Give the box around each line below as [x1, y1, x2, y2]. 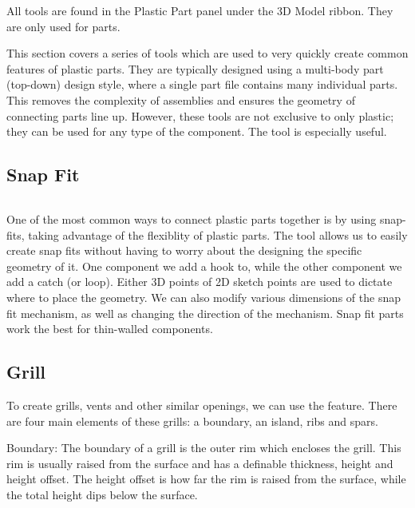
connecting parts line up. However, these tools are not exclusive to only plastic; [6, 107, 394, 124]
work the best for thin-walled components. [6, 320, 213, 337]
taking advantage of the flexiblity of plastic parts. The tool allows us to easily [28, 226, 408, 243]
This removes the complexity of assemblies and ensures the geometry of [6, 91, 355, 108]
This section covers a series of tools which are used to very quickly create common [6, 45, 409, 62]
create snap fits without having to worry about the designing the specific [6, 242, 362, 259]
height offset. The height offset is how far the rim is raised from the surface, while [6, 470, 406, 487]
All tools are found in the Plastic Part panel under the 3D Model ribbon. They [6, 2, 393, 18]
